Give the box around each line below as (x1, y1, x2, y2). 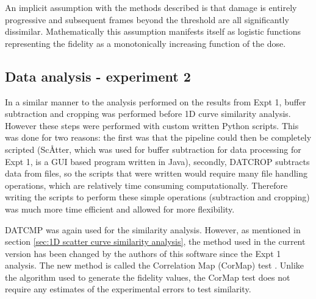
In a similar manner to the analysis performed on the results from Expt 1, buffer (5, 95, 306, 108)
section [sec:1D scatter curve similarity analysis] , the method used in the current (5, 235, 306, 248)
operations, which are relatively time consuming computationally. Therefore (5, 178, 288, 191)
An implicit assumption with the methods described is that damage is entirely (5, 1, 297, 13)
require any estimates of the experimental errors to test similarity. (5, 283, 251, 295)
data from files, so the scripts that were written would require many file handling (5, 167, 307, 180)
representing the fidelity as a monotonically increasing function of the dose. (5, 37, 286, 49)
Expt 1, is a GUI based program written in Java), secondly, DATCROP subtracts (5, 155, 310, 167)
